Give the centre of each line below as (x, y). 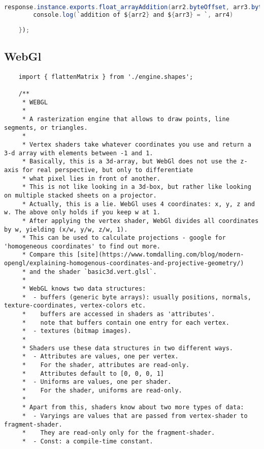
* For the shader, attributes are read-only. (106, 365)
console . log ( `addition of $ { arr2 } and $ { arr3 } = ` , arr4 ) (133, 15)
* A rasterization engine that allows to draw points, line (126, 119)
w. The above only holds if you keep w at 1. (82, 213)
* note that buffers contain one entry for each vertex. (126, 322)
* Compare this (48, 255)
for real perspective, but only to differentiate (108, 170)
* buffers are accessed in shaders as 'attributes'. (119, 314)
